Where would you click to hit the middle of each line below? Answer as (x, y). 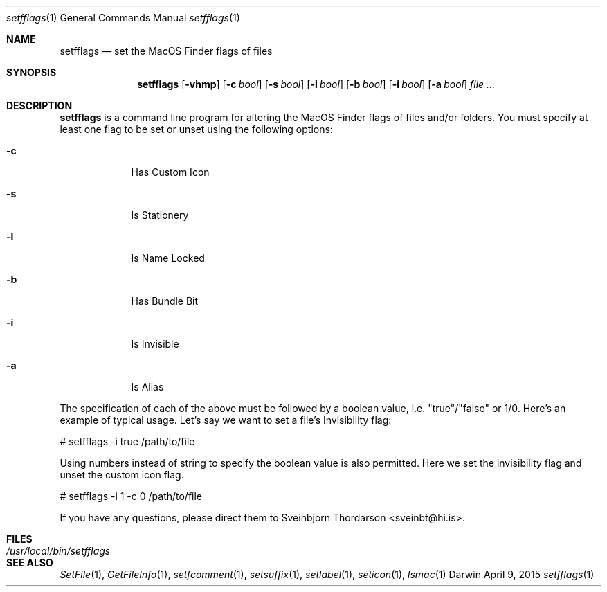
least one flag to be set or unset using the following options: (196, 129)
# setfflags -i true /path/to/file (127, 441)
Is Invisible (155, 344)
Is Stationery (160, 215)
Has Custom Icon (170, 172)
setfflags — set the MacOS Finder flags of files (166, 51)
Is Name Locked (168, 258)
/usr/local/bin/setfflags (58, 551)
